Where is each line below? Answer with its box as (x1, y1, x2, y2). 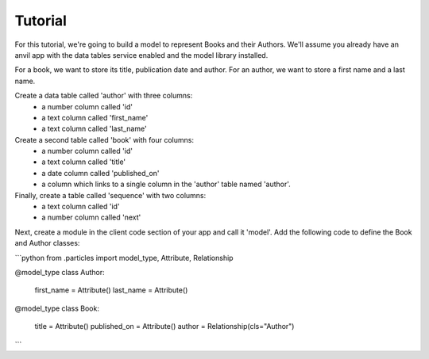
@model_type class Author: (14, 267, 105, 277)
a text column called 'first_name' (41, 113, 149, 122)
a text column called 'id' (41, 202, 120, 212)
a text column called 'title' (41, 157, 126, 166)
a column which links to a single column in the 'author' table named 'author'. (41, 179, 292, 189)
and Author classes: (14, 239, 80, 248)
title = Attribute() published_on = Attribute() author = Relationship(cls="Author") (34, 322, 295, 331)
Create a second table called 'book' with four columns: (14, 135, 195, 144)
